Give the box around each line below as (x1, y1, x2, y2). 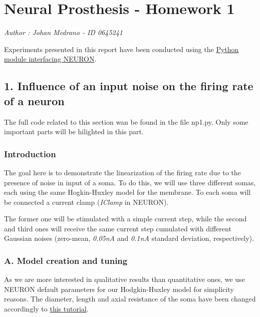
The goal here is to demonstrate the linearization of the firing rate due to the (4, 167, 241, 177)
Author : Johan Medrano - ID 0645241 (4, 27, 123, 38)
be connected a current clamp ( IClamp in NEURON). (4, 196, 169, 207)
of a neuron (4, 93, 65, 108)
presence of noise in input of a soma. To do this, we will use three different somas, (4, 177, 256, 187)
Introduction (4, 147, 56, 160)
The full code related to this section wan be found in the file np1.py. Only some (4, 116, 248, 127)
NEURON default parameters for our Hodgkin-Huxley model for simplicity (4, 283, 234, 294)
